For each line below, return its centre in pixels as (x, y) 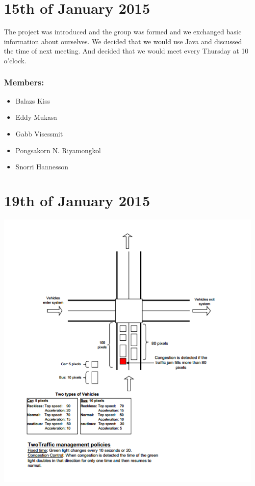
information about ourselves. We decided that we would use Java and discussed (123, 41)
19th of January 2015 (77, 200)
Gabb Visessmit (39, 133)
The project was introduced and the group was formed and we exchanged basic (123, 32)
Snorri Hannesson (42, 167)
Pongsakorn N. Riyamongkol (58, 150)
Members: (24, 82)
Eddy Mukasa (36, 117)
